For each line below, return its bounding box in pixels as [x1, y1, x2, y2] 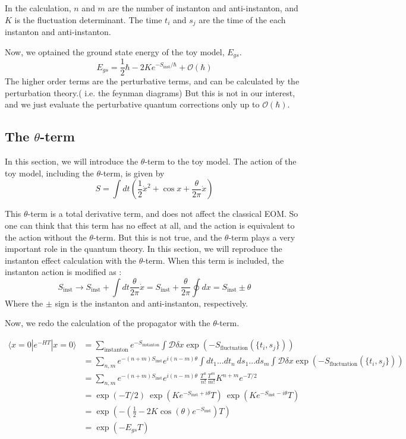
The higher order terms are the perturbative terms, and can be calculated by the [5, 75, 300, 87]
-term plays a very [228, 230, 295, 243]
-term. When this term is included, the [143, 254, 284, 266]
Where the [5, 296, 43, 309]
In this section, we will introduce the [5, 155, 139, 168]
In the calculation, [5, 2, 71, 14]
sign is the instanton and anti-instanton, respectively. [55, 296, 248, 309]
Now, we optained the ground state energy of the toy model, [5, 45, 225, 58]
